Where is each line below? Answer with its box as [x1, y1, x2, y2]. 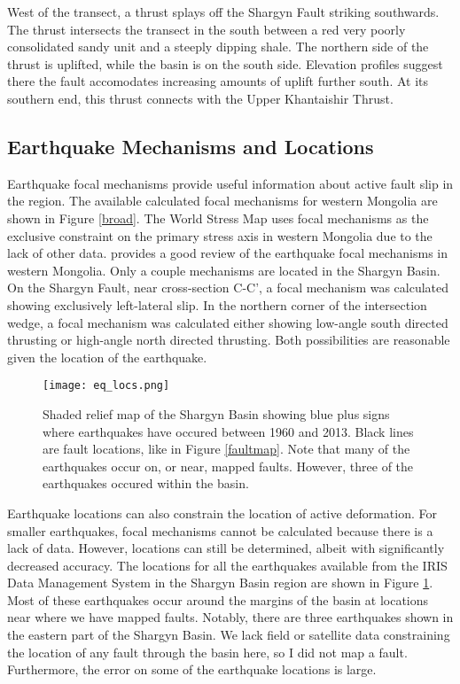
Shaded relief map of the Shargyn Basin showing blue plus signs [43, 404, 390, 423]
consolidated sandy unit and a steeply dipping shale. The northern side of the [7, 37, 429, 56]
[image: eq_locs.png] [43, 379, 170, 393]
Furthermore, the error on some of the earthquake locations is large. [7, 660, 377, 679]
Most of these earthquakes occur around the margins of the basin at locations [7, 590, 429, 609]
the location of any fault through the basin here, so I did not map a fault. [7, 642, 408, 661]
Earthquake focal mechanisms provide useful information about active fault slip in [7, 174, 454, 192]
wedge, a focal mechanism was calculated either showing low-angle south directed [7, 313, 448, 331]
